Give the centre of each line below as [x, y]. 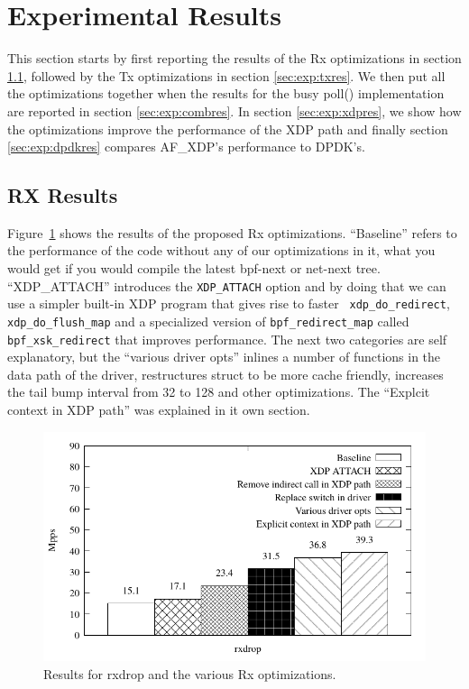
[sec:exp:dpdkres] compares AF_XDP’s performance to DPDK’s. [186, 147]
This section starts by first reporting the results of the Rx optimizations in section [234, 58]
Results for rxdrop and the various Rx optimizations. [190, 673]
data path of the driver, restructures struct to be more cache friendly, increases [225, 374]
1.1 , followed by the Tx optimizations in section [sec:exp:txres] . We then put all [226, 75]
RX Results [63, 195]
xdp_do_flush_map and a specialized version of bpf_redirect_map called [208, 321]
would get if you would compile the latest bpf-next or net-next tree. [194, 268]
